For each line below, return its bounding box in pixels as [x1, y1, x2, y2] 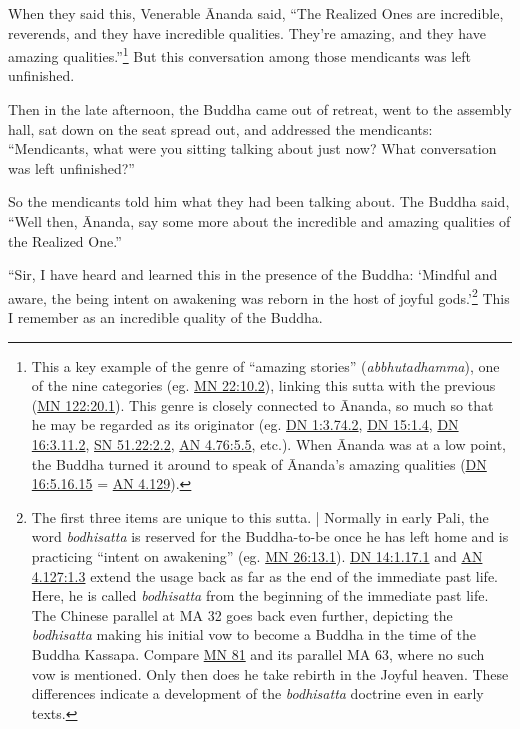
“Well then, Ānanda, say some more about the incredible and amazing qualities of [8, 211, 511, 231]
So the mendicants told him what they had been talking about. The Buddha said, [8, 191, 510, 212]
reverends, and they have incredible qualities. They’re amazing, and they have [8, 22, 486, 43]
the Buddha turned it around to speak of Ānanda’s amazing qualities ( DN [31, 453, 487, 474]
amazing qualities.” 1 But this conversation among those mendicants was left [8, 43, 472, 66]
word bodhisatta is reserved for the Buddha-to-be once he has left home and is [31, 526, 509, 547]
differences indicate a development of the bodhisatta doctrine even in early [31, 683, 484, 704]
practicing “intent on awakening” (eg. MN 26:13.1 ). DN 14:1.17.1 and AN [31, 545, 483, 566]
